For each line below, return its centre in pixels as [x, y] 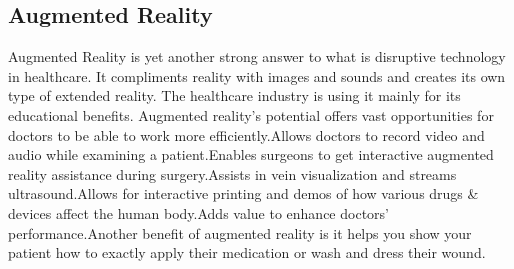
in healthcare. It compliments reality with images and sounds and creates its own [257, 75]
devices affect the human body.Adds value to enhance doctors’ [198, 212]
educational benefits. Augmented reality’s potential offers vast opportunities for [251, 114]
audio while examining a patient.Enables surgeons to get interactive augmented [251, 154]
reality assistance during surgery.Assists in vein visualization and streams [232, 173]
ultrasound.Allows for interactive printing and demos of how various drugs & [243, 193]
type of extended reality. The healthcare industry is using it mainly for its [234, 95]
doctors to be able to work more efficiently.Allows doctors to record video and [246, 134]
